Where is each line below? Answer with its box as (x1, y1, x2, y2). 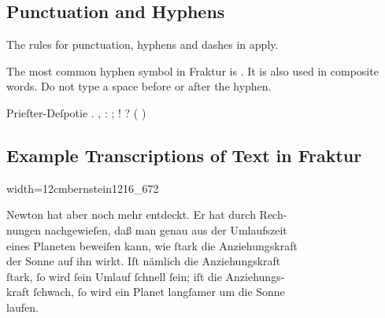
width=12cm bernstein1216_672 (6, 179, 159, 196)
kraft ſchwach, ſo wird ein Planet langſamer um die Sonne (6, 283, 285, 300)
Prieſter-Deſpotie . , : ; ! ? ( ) (6, 104, 146, 120)
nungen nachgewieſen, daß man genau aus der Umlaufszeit (6, 221, 287, 238)
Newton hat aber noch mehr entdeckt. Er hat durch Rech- (6, 206, 287, 223)
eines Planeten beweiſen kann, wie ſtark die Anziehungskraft (6, 237, 298, 253)
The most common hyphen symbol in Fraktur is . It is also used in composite (6, 62, 379, 79)
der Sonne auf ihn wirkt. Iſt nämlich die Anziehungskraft (6, 253, 281, 269)
